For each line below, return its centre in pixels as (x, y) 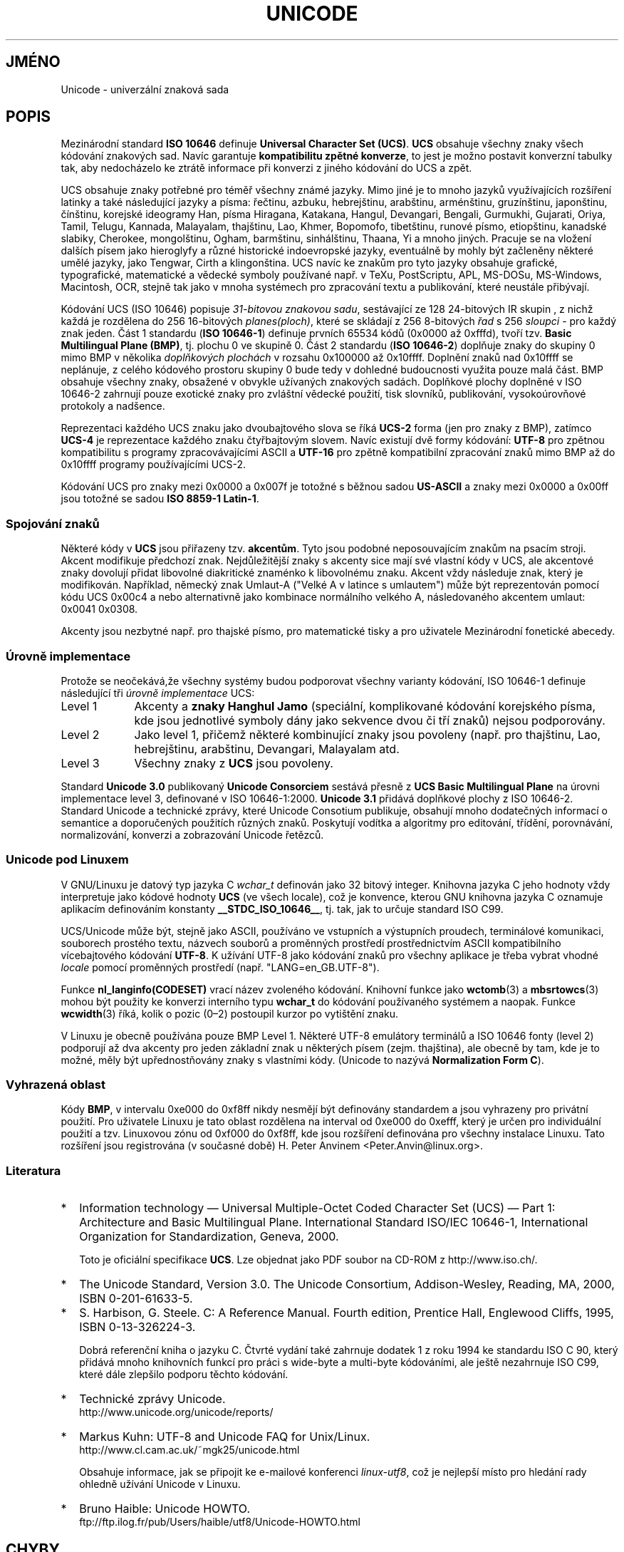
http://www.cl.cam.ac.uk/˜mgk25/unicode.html (189, 1450)
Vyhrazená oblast (56, 1085)
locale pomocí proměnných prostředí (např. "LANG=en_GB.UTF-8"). (220, 967)
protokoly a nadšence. (113, 406)
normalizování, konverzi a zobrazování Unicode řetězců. (192, 834)
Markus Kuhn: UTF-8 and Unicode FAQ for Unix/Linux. (225, 1437)
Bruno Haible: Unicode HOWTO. (165, 1509)
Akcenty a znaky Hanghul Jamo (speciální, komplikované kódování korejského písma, (365, 706)
